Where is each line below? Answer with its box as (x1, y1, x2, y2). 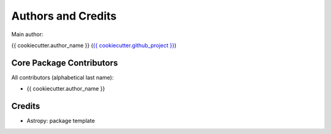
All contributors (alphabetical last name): (11, 73, 114, 81)
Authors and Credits (11, 9, 117, 23)
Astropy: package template (26, 117, 95, 125)
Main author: (11, 31, 44, 38)
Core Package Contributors (11, 58, 118, 68)
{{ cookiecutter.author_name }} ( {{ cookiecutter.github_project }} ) (11, 42, 177, 49)
